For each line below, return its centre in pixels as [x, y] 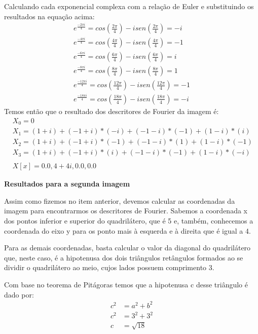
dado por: [19, 294]
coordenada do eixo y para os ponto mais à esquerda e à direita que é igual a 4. [127, 230]
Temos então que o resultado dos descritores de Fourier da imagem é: [112, 111]
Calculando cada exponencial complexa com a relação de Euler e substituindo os [129, 6]
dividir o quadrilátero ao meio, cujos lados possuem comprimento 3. [109, 267]
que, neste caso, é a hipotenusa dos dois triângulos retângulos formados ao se [124, 257]
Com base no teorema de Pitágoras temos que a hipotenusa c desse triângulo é [126, 284]
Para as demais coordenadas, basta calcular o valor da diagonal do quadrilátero [127, 248]
